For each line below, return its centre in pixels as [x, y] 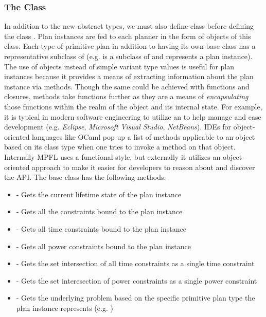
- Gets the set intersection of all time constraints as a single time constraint [135, 263]
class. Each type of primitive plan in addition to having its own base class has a [130, 46]
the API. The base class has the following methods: [85, 177]
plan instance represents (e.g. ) [65, 307]
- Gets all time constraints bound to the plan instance [101, 228]
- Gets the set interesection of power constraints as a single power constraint [137, 280]
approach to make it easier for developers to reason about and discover [144, 167]
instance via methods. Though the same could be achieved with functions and [127, 86]
